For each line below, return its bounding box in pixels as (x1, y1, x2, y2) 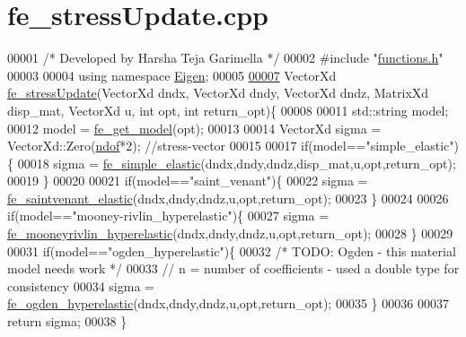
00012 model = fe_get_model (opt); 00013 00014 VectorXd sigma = (7, 118, 382, 137)
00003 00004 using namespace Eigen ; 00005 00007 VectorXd (7, 65, 337, 84)
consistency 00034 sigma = (7, 276, 154, 295)
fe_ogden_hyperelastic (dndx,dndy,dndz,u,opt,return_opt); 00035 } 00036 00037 (7, 294, 449, 313)
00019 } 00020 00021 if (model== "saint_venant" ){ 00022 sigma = (7, 171, 368, 190)
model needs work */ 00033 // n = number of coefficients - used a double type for (7, 259, 460, 278)
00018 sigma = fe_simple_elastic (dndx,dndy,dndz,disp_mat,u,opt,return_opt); (17, 153, 456, 172)
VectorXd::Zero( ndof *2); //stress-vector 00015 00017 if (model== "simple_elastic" (7, 136, 454, 155)
